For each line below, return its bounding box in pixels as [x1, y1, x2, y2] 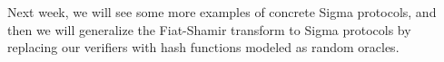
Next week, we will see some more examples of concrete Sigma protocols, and [7, 3, 437, 21]
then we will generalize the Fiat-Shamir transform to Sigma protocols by [7, 20, 411, 39]
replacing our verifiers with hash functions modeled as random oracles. [7, 38, 400, 57]
